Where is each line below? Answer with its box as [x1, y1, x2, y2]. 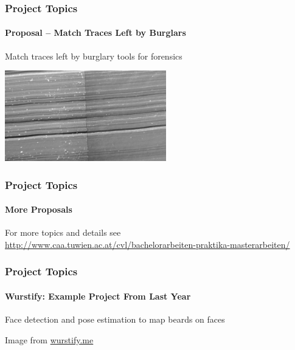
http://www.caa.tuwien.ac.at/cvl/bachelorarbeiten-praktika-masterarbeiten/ [5, 238, 290, 250]
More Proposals [5, 203, 72, 216]
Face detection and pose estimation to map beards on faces [5, 313, 225, 326]
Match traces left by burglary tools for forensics [5, 49, 182, 62]
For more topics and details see [5, 226, 121, 239]
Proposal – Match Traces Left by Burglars [5, 26, 186, 39]
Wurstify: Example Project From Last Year [5, 289, 191, 302]
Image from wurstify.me [5, 333, 94, 346]
